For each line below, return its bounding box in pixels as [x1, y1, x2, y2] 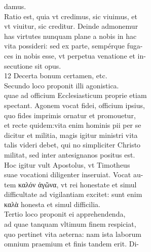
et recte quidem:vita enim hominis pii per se [4, 120, 141, 130]
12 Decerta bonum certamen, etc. [4, 70, 107, 81]
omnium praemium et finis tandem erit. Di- [4, 238, 139, 249]
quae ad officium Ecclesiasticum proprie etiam [4, 90, 147, 100]
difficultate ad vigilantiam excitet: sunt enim [4, 189, 142, 199]
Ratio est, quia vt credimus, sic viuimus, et [4, 11, 138, 21]
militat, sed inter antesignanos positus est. [4, 149, 135, 160]
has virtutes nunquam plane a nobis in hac [4, 30, 137, 41]
